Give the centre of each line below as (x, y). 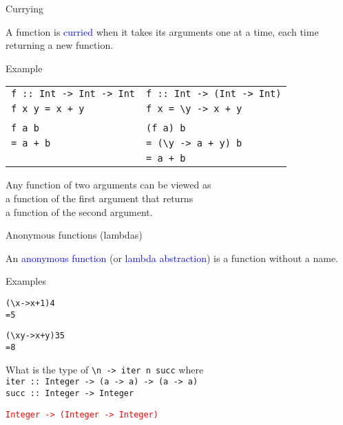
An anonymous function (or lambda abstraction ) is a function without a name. (172, 258)
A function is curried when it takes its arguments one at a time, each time (162, 31)
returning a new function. (60, 45)
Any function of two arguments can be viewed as (108, 185)
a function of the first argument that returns (100, 198)
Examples (26, 281)
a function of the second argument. (79, 211)
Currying (24, 8)
